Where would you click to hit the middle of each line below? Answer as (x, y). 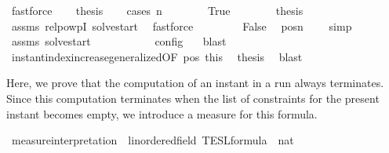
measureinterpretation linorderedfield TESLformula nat (153, 140)
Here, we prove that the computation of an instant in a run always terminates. (195, 83)
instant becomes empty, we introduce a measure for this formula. (162, 113)
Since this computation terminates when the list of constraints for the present (193, 98)
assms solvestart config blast (119, 41)
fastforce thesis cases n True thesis (157, 10)
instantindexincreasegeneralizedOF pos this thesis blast (157, 56)
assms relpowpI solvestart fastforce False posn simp (182, 25)
